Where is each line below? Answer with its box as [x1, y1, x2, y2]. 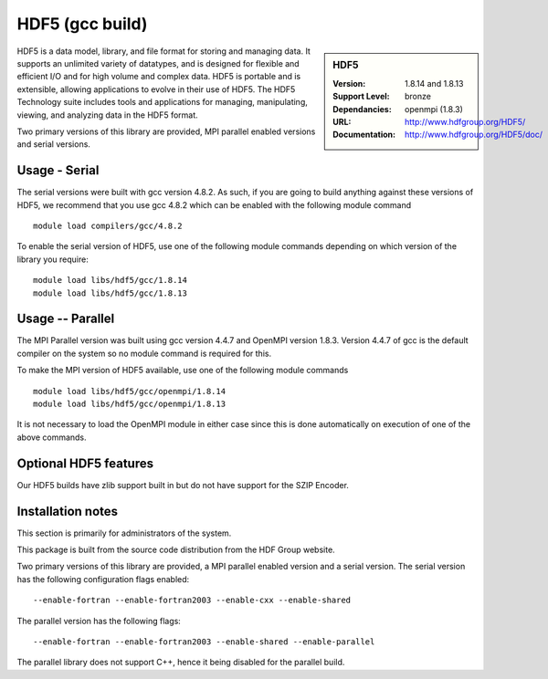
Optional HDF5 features [16, 455, 154, 471]
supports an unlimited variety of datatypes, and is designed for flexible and [16, 57, 300, 68]
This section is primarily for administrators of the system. [16, 528, 232, 538]
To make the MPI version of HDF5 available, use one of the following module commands [16, 365, 349, 376]
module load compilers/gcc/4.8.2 [33, 220, 183, 231]
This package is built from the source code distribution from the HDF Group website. [16, 544, 335, 555]
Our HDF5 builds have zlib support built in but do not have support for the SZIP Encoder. [16, 479, 349, 490]
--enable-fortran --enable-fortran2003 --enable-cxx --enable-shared [33, 595, 352, 606]
